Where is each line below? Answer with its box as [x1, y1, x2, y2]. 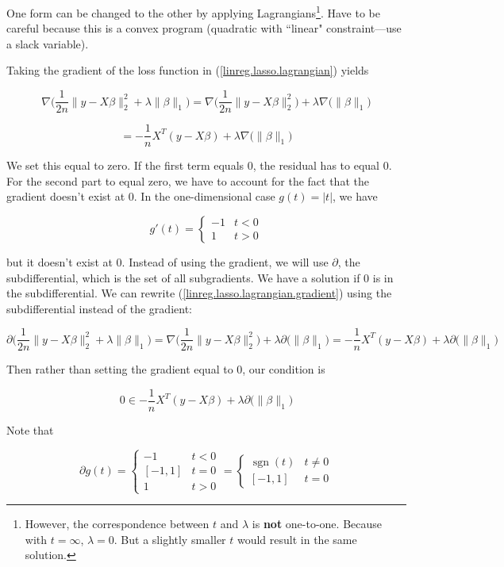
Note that [6, 422, 54, 439]
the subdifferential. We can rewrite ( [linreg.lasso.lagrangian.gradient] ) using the [6, 285, 392, 301]
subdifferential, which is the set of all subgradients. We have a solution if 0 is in [6, 269, 394, 285]
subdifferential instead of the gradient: [6, 300, 192, 316]
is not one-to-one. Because [252, 515, 383, 532]
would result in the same [237, 531, 357, 547]
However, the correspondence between [25, 515, 210, 532]
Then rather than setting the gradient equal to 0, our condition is [6, 361, 325, 377]
